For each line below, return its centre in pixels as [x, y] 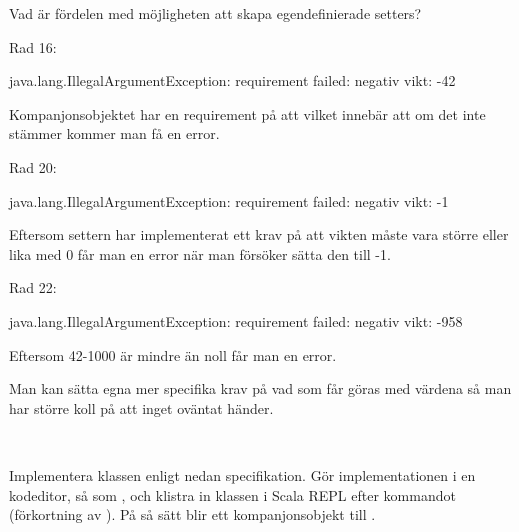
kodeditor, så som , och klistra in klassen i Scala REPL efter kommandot [232, 494]
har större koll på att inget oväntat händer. [141, 407]
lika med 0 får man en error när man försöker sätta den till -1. [200, 253]
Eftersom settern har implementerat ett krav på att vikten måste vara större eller [259, 234]
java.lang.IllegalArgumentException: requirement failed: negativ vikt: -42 [232, 80]
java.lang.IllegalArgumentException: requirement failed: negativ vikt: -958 [236, 320]
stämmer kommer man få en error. [114, 133]
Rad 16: [33, 46]
